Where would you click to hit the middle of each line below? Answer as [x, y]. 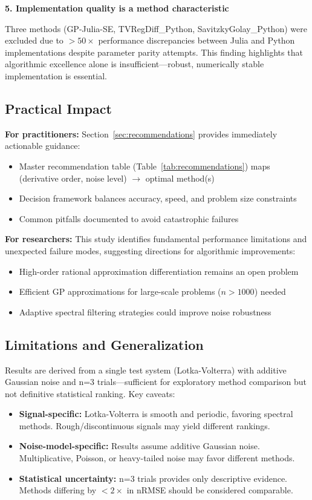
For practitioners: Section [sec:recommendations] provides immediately [141, 133]
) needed [270, 291]
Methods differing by [58, 490]
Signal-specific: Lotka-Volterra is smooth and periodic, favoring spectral [156, 414]
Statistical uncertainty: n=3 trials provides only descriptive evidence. [153, 478]
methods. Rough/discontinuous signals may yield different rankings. [145, 425]
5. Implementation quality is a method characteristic [117, 8]
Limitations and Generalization [104, 344]
